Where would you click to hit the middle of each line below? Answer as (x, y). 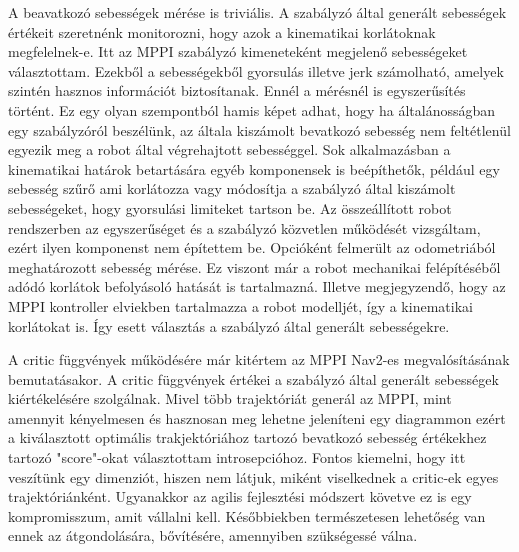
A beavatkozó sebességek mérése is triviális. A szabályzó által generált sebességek (257, 12)
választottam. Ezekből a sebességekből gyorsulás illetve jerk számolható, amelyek (256, 70)
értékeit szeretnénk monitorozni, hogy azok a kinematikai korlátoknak (222, 31)
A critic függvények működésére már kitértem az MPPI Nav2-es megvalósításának (259, 359)
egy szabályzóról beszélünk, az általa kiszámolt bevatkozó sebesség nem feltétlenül (259, 129)
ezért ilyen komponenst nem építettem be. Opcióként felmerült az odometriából (252, 247)
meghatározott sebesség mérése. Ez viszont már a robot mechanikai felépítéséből (254, 266)
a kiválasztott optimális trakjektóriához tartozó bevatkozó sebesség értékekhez (247, 437)
